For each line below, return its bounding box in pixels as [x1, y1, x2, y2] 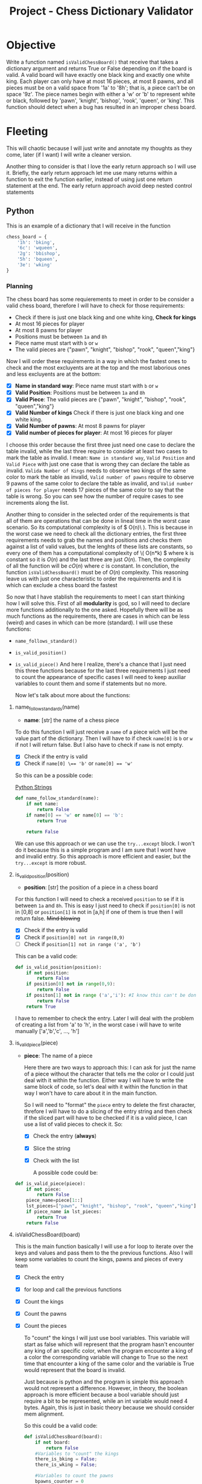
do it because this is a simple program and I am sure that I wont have [14, 846, 186, 853]
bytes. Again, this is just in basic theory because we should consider [24, 1404, 195, 1411]
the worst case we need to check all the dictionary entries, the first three [6, 530, 187, 537]
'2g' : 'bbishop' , [17, 251, 61, 257]
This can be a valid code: [14, 952, 78, 960]
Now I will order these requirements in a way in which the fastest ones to [6, 358, 187, 365]
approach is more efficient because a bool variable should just [24, 1391, 179, 1398]
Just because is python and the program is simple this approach [24, 1378, 184, 1385]
